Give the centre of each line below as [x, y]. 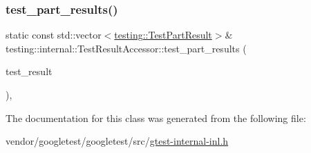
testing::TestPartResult [163, 35]
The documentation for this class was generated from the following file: [156, 118]
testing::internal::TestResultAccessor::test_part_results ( [126, 48]
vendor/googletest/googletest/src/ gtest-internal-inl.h [117, 141]
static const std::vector [54, 35]
